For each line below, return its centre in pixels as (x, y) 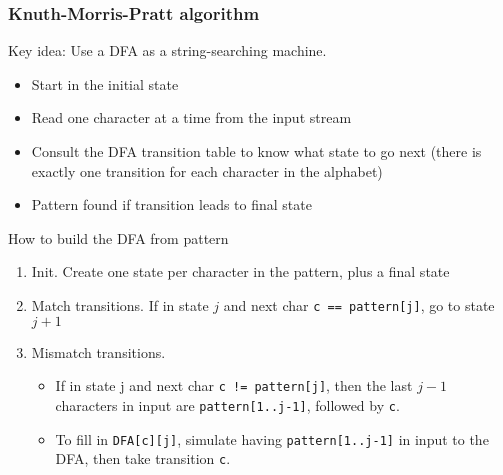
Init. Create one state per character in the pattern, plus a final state (240, 271)
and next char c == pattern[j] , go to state (359, 304)
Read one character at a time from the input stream (191, 117)
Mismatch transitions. (98, 351)
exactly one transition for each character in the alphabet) (207, 170)
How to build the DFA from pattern (118, 237)
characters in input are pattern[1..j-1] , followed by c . (227, 404)
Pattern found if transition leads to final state (171, 204)
